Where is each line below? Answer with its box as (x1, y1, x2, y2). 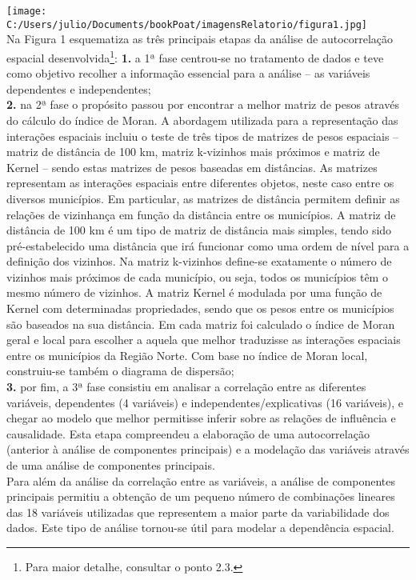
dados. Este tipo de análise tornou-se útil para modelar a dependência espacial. (6, 519, 394, 536)
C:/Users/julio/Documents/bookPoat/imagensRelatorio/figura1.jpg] (6, 18, 368, 30)
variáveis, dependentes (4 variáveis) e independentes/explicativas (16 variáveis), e (6, 394, 403, 410)
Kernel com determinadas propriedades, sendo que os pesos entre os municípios (6, 300, 394, 317)
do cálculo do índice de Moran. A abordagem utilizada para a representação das (6, 111, 398, 128)
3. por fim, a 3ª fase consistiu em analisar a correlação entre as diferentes (6, 378, 366, 395)
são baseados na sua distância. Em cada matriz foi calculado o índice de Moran (6, 315, 395, 332)
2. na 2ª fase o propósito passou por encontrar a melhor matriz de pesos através (6, 96, 399, 113)
